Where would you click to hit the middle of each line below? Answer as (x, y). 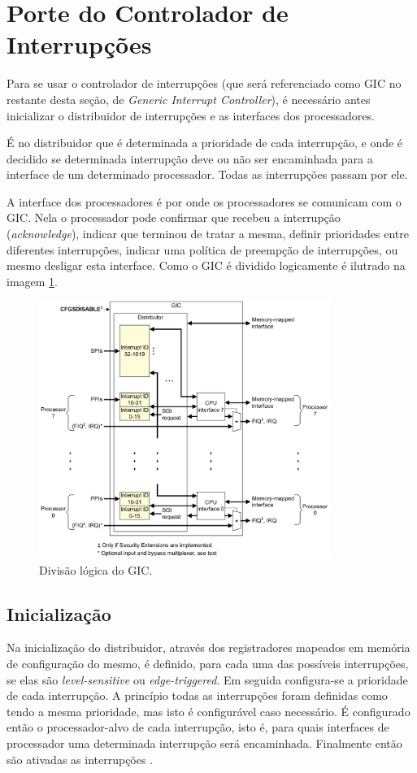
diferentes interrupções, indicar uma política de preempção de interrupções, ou (202, 249)
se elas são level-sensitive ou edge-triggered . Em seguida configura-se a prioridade (207, 679)
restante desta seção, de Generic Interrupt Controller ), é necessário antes (189, 99)
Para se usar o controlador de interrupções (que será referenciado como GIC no (204, 83)
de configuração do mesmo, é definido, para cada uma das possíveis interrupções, (208, 664)
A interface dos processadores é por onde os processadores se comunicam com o (204, 201)
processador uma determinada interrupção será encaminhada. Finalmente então (204, 743)
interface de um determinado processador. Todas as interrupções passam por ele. (207, 174)
